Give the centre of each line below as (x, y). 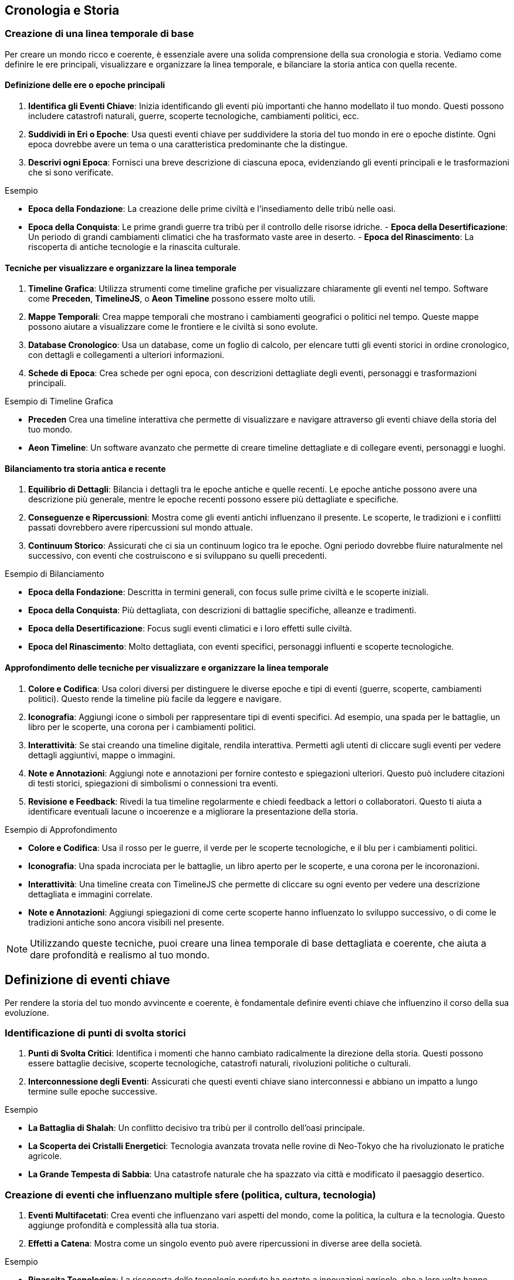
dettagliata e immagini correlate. (90, 894)
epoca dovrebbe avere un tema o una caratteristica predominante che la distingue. (188, 144)
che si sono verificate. (71, 173)
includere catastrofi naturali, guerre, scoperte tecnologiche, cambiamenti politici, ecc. (194, 116)
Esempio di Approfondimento (61, 829)
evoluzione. (27, 1012)
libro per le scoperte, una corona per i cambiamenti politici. (142, 727)
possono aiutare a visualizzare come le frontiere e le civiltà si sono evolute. (173, 327)
